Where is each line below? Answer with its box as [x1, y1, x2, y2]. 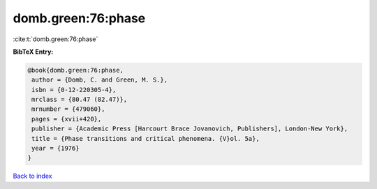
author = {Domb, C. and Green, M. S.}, [31, 76, 168, 84]
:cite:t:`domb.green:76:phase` [13, 35, 98, 43]
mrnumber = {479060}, [31, 105, 105, 113]
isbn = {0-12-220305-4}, [31, 86, 117, 93]
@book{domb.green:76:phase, [27, 66, 124, 74]
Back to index [13, 172, 52, 181]
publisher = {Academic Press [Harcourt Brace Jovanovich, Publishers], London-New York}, [31, 125, 348, 133]
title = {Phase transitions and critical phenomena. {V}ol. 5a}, [31, 135, 260, 142]
